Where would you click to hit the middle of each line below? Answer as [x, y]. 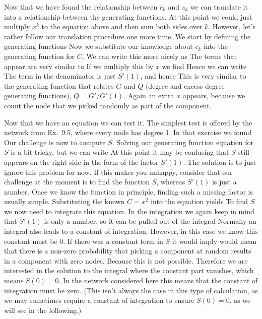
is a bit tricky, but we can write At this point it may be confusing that [120, 152]
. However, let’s [232, 26]
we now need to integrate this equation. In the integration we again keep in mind [129, 211]
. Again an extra [149, 95]
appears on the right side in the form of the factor [81, 162]
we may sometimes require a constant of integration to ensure [99, 300]
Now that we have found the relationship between [81, 7]
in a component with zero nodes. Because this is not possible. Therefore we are [126, 260]
